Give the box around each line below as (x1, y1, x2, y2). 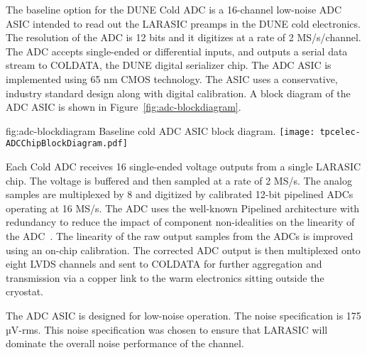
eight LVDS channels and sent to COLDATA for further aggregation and (6, 256, 322, 271)
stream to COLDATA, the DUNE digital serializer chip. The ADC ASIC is (6, 58, 332, 72)
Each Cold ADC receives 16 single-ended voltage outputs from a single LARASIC (6, 159, 361, 174)
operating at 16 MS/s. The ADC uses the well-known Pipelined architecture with (6, 200, 360, 215)
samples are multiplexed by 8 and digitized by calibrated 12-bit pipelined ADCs (6, 187, 354, 202)
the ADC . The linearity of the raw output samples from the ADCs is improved (6, 229, 354, 244)
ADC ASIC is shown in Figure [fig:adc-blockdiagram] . (6, 99, 241, 114)
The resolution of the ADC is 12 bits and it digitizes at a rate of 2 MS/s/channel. (6, 30, 361, 45)
